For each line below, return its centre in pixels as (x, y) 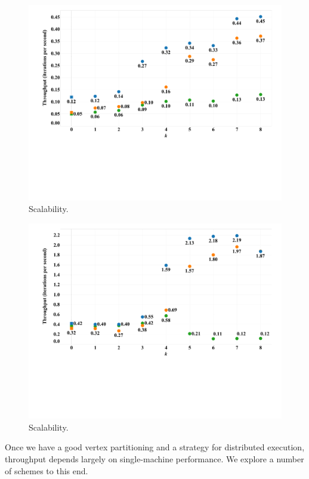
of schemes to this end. (47, 470)
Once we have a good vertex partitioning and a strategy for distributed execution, (155, 447)
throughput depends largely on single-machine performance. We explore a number (154, 459)
